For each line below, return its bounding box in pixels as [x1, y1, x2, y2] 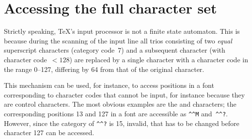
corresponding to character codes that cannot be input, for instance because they [4, 89, 245, 99]
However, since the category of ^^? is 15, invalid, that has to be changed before [4, 118, 239, 128]
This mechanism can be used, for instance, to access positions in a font [4, 80, 214, 90]
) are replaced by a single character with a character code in [69, 54, 248, 64]
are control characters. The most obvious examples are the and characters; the [4, 99, 236, 109]
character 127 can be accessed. [4, 127, 94, 138]
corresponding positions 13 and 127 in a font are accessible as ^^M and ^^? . [4, 108, 228, 118]
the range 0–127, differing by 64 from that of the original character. [4, 64, 205, 74]
